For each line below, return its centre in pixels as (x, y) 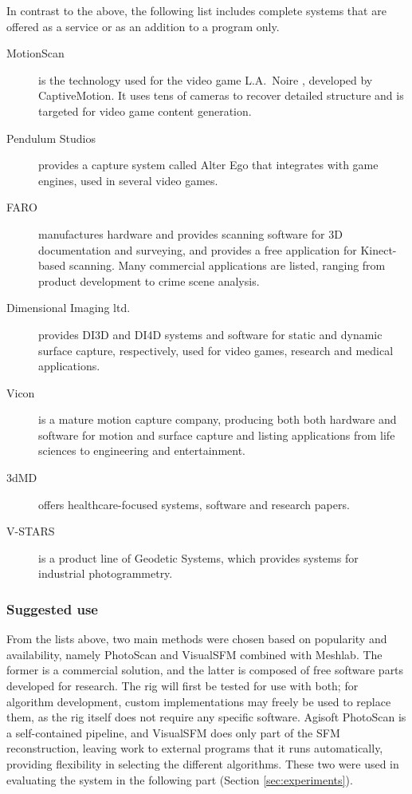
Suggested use (52, 608)
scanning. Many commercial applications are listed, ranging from (227, 265)
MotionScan (35, 53)
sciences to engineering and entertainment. (142, 450)
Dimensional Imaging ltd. (69, 308)
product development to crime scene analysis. (149, 280)
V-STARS (31, 531)
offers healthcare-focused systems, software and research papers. (194, 504)
